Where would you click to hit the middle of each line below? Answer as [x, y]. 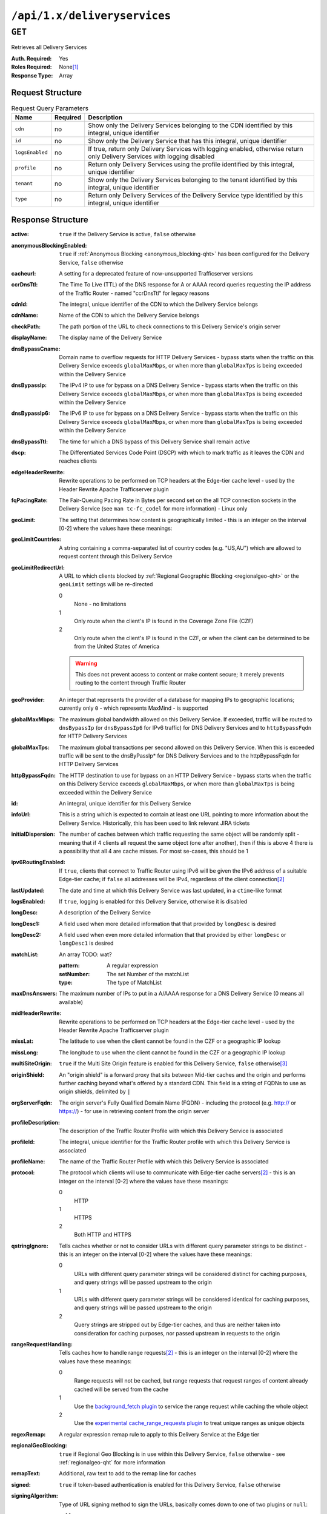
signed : [21, 1484]
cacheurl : [24, 273]
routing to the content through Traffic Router [130, 683]
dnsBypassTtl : [30, 441]
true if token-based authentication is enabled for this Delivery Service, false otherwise [170, 1484]
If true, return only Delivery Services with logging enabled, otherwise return [196, 148]
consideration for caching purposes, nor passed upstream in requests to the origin [177, 1333]
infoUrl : [21, 815]
